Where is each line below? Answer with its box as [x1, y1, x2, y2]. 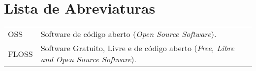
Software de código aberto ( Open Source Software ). [40, 28, 217, 40]
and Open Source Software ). [40, 53, 136, 65]
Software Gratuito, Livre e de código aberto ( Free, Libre [40, 42, 234, 54]
